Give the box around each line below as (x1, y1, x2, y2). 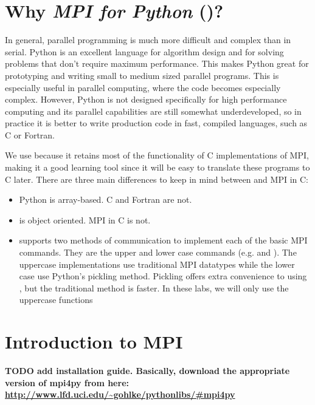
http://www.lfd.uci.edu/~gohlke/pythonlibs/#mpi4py (5, 388, 235, 401)
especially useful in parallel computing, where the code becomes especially (5, 81, 281, 94)
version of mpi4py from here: (5, 376, 129, 389)
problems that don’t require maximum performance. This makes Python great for (5, 57, 309, 70)
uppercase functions (19, 293, 93, 306)
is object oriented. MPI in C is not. (19, 213, 151, 226)
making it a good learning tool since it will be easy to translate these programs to (5, 161, 310, 174)
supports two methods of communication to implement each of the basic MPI (19, 234, 308, 247)
